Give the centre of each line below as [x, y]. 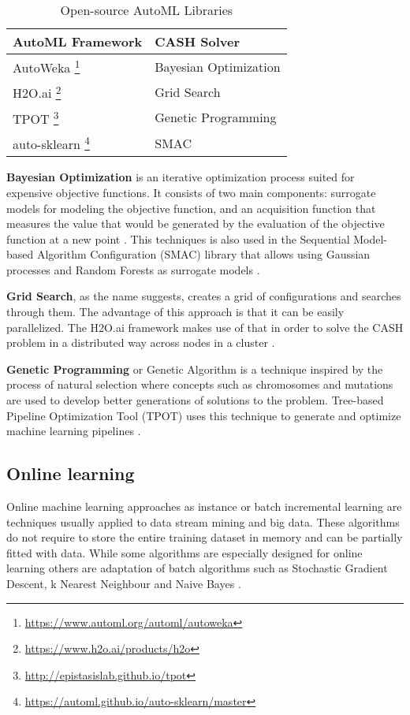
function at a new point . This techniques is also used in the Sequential [178, 238]
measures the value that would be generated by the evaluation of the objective [196, 223]
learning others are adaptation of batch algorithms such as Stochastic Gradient [197, 568]
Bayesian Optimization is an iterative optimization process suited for [181, 177]
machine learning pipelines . [74, 431]
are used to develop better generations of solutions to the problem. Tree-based [195, 400]
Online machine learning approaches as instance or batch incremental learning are [204, 506]
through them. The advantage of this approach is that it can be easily [175, 312]
